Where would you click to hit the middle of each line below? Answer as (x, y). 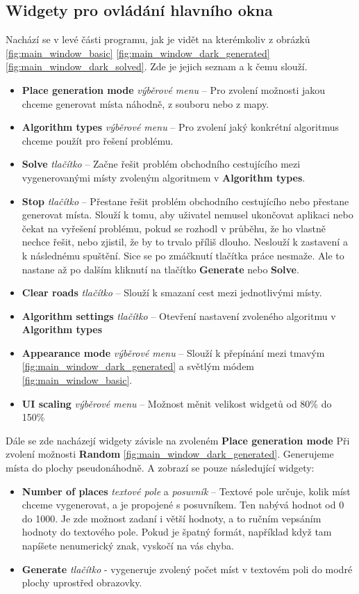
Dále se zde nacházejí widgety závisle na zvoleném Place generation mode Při (178, 440)
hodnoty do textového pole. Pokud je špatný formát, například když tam (177, 532)
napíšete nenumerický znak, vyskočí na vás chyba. (128, 546)
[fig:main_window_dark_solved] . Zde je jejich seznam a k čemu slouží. (157, 66)
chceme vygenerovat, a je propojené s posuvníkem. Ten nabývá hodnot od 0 (183, 505)
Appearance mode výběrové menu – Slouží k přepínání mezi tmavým (173, 352)
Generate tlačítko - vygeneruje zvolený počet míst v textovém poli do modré (187, 569)
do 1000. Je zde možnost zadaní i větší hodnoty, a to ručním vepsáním (172, 518)
